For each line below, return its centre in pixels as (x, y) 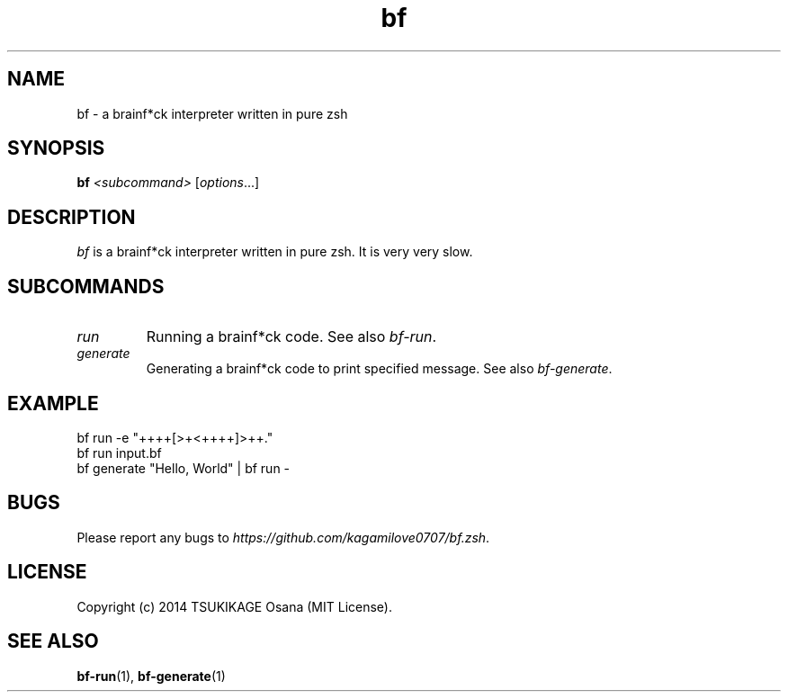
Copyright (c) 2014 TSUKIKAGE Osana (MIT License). (235, 606)
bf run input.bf (119, 453)
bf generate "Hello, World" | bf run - (184, 468)
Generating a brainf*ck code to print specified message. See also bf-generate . (379, 369)
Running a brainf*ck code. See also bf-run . (291, 337)
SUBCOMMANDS (86, 286)
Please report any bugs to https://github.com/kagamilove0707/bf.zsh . (283, 537)
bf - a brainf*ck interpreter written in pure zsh (212, 113)
